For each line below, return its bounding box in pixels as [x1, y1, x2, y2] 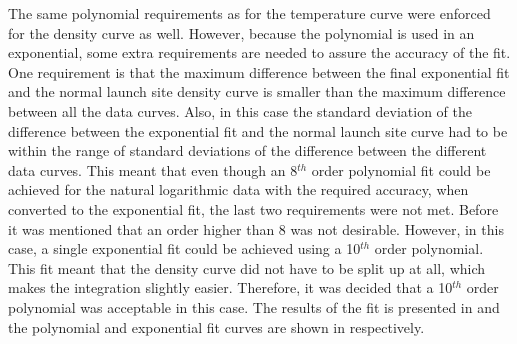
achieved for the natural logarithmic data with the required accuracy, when [8, 179, 469, 200]
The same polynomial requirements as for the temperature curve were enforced [8, 3, 491, 23]
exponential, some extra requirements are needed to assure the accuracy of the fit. [8, 42, 511, 63]
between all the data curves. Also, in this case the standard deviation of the [8, 100, 473, 121]
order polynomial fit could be [311, 159, 491, 180]
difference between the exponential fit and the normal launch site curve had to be [8, 120, 508, 141]
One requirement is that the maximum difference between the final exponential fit [8, 61, 510, 82]
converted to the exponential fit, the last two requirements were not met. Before [8, 198, 499, 219]
